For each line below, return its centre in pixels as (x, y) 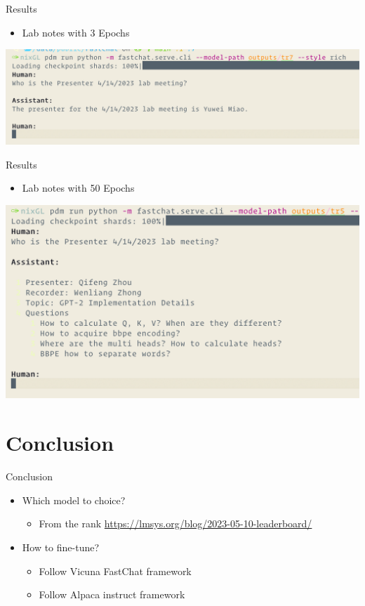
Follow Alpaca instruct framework (112, 594)
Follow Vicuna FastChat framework (115, 571)
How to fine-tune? (61, 547)
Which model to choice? (74, 500)
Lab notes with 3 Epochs (76, 32)
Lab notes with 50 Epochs (78, 188)
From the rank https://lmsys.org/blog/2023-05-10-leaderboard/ (175, 523)
